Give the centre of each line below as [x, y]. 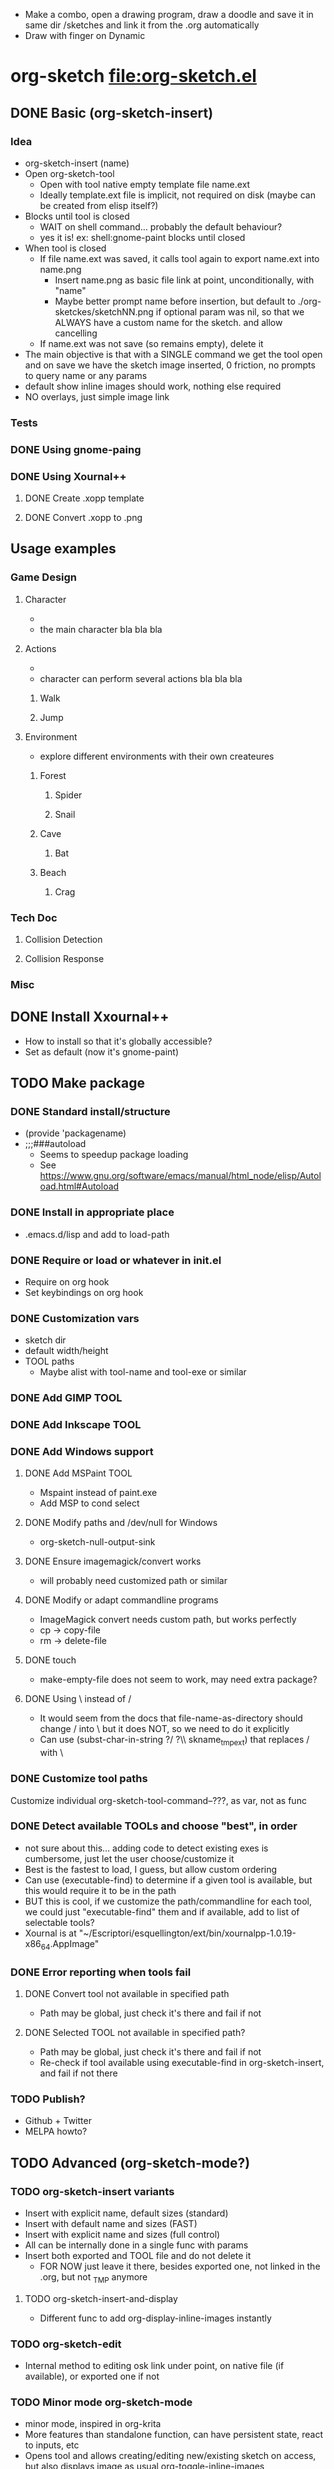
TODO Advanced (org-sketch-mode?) [130, 2162]
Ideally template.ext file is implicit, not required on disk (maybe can [177, 195]
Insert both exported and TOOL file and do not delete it [138, 2255]
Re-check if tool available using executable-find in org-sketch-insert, [182, 2062]
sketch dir [45, 1340]
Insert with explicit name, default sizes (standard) [126, 2213]
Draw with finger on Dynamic [85, 35]
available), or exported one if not [92, 2376]
